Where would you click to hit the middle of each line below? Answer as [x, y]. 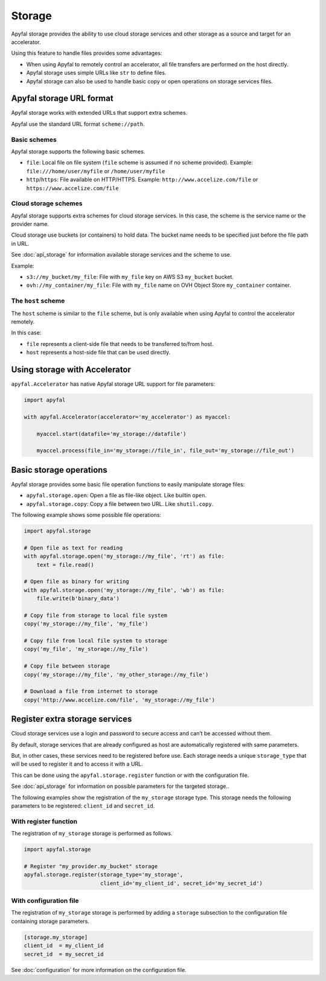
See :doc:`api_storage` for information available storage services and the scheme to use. [121, 255]
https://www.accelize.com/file [72, 188]
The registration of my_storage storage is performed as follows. [92, 834]
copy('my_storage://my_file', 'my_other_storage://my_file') [116, 674]
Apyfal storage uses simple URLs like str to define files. [96, 73]
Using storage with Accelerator [71, 369]
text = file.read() [66, 565]
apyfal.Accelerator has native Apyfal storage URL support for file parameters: [113, 384]
